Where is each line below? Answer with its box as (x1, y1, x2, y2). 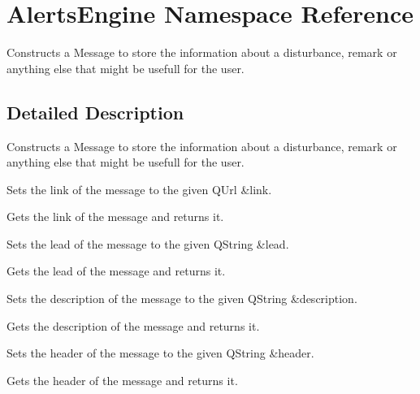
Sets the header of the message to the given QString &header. (6, 344, 314, 362)
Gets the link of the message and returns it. (6, 208, 224, 225)
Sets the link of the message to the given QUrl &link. (6, 180, 272, 197)
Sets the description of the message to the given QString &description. (6, 290, 357, 307)
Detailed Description (6, 99, 184, 124)
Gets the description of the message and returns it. (6, 317, 260, 334)
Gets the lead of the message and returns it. (6, 262, 226, 279)
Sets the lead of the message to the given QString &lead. (6, 235, 289, 252)
